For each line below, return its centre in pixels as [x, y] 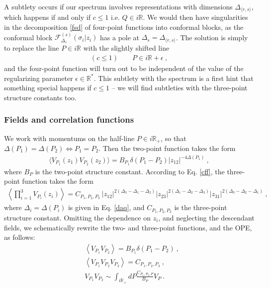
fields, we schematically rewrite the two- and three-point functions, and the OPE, [128, 227]
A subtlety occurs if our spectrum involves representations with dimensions [118, 6]
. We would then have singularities [195, 17]
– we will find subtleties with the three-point [180, 88]
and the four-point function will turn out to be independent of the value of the [124, 68]
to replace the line [32, 48]
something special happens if [48, 88]
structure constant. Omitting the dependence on [78, 217]
